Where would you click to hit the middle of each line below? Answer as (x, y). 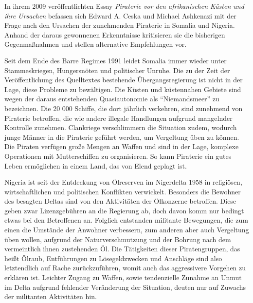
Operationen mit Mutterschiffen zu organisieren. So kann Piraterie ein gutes (118, 156)
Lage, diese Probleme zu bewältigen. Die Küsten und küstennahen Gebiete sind (123, 89)
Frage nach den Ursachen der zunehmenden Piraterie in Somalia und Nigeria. (120, 25)
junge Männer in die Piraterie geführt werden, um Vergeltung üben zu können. (122, 137)
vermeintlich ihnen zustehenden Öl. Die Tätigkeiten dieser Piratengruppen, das (122, 249)
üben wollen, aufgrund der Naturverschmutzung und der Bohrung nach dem (118, 239)
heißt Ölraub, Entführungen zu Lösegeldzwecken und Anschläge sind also (113, 258)
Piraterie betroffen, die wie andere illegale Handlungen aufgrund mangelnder (118, 118)
